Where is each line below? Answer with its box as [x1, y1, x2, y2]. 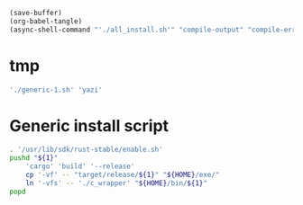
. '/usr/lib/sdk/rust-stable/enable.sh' [9, 145, 164, 155]
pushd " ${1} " [9, 154, 59, 163]
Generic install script [9, 115, 170, 136]
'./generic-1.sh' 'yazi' [9, 85, 103, 94]
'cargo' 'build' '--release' [25, 162, 135, 171]
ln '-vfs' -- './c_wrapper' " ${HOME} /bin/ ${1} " [25, 178, 207, 188]
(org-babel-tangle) [9, 16, 83, 26]
